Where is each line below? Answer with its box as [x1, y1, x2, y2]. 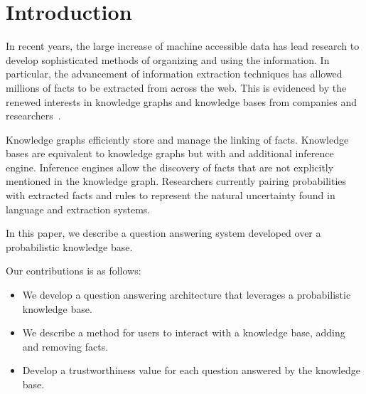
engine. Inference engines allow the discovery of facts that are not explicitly [6, 159, 334, 174]
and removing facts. [22, 339, 109, 353]
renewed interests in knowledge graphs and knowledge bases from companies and [6, 94, 357, 109]
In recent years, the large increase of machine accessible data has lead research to [6, 38, 360, 53]
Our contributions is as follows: [6, 263, 141, 278]
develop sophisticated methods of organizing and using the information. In [6, 52, 330, 67]
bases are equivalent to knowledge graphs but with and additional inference [6, 146, 334, 161]
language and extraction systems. [6, 201, 151, 216]
